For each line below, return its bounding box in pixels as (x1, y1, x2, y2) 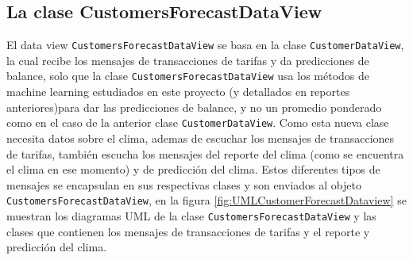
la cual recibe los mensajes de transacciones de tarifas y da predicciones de (6, 52, 369, 68)
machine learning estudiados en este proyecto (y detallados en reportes (6, 83, 350, 100)
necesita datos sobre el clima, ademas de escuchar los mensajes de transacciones (6, 129, 395, 146)
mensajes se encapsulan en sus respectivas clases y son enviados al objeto (6, 176, 361, 193)
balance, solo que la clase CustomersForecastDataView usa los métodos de (6, 67, 369, 84)
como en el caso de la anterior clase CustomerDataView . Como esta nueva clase (6, 114, 389, 131)
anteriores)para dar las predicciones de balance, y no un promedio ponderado (6, 98, 382, 115)
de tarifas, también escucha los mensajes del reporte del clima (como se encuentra (6, 145, 404, 162)
